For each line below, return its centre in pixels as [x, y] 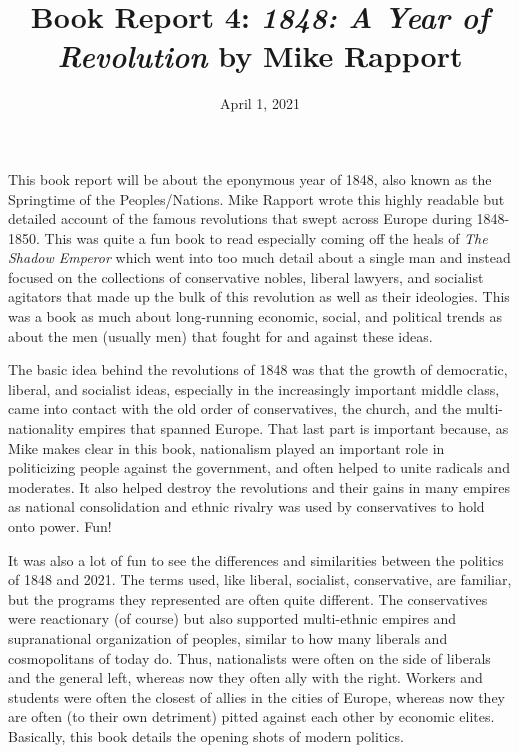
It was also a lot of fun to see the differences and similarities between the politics [256, 559]
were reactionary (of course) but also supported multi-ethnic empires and [232, 618]
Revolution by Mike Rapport [260, 56]
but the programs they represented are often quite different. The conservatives [248, 598]
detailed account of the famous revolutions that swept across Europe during [240, 218]
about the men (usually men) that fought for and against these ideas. [220, 335]
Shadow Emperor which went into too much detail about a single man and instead [259, 257]
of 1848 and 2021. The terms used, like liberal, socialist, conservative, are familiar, [260, 579]
